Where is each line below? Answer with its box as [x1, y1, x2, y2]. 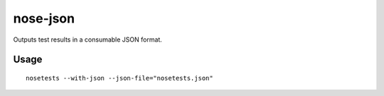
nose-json [13, 11, 75, 26]
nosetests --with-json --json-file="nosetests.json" [26, 74, 213, 82]
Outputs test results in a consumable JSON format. [13, 35, 163, 44]
